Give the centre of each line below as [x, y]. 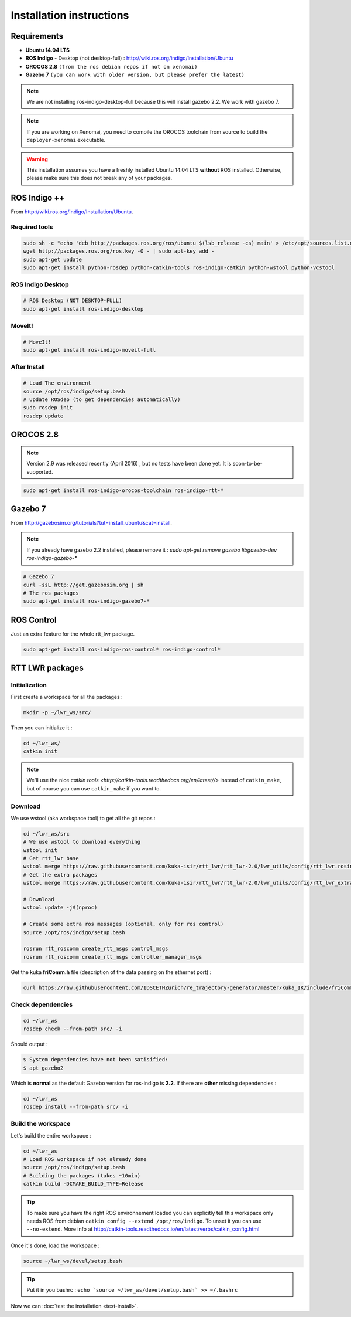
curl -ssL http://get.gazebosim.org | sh [83, 585]
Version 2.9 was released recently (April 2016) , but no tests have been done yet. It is [129, 464]
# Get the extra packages [60, 875]
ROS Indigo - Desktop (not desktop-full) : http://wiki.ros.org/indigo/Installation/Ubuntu [129, 58]
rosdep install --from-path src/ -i [76, 1106]
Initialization [29, 685]
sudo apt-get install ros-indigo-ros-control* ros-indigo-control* [122, 649]
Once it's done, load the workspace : [55, 1245]
